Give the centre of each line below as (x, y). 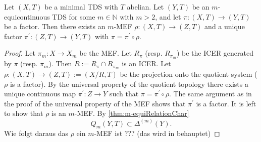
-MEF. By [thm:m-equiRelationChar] (132, 113)
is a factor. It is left (226, 103)
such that (124, 94)
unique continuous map (40, 94)
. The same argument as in (210, 94)
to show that (24, 113)
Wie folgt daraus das (36, 133)
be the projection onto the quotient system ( (189, 74)
